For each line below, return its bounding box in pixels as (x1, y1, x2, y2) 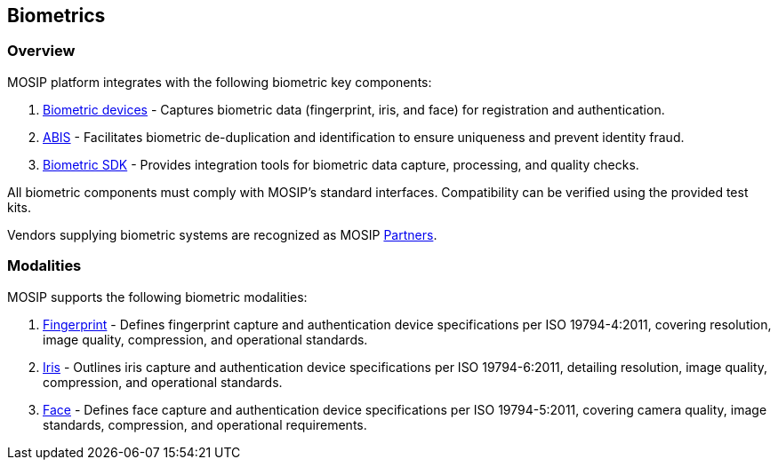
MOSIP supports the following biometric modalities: (7, 289, 308, 305)
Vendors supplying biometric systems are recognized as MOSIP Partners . (7, 226, 437, 242)
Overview (7, 42, 76, 60)
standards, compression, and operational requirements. (43, 416, 367, 432)
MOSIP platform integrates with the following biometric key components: (7, 74, 432, 90)
